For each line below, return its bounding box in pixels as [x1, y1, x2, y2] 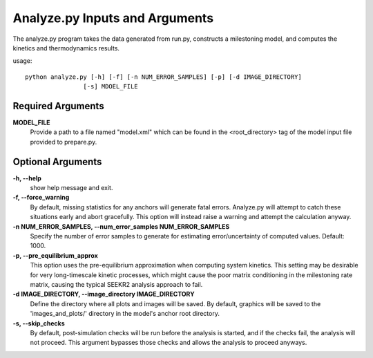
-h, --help [12, 173, 41, 182]
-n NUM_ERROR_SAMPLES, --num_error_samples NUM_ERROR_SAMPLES [12, 222, 230, 231]
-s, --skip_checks [12, 319, 65, 328]
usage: [12, 57, 32, 65]
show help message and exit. [30, 184, 113, 192]
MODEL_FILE [12, 118, 51, 127]
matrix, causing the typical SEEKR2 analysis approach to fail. [30, 281, 203, 288]
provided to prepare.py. [30, 138, 97, 146]
